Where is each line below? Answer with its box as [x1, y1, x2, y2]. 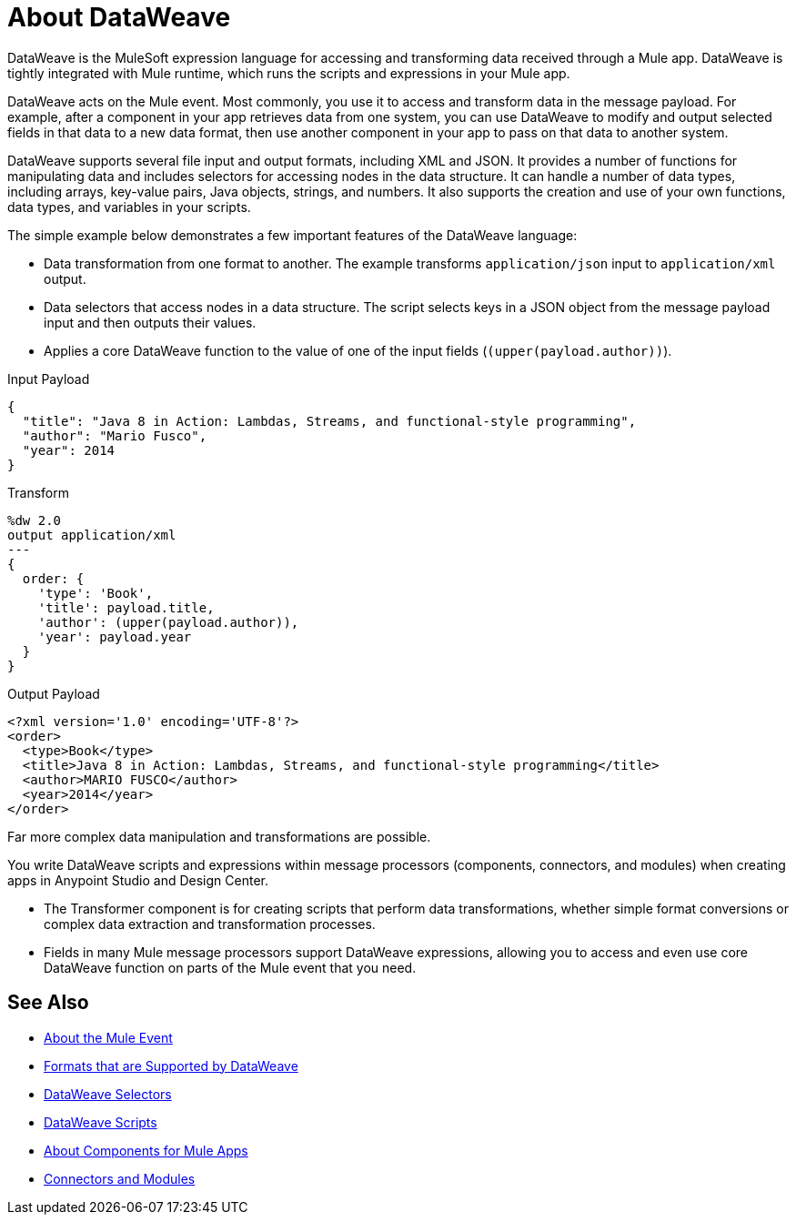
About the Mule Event [44, 1029, 173, 1045]
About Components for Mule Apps [44, 1142, 248, 1158]
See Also [7, 991, 89, 1015]
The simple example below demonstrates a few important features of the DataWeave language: [7, 227, 578, 243]
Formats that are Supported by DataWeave [44, 1057, 298, 1074]
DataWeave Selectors [44, 1086, 172, 1102]
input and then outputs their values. [44, 314, 257, 330]
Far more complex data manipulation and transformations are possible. [7, 828, 431, 844]
